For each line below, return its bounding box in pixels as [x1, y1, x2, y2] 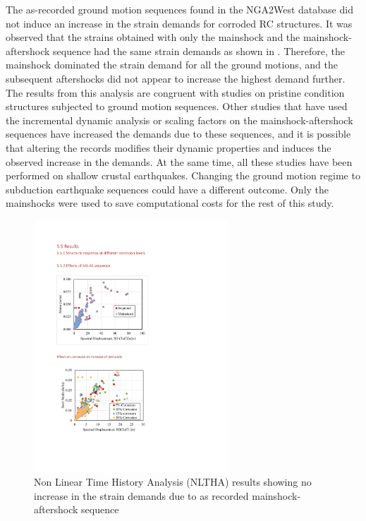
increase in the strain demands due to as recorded [34, 488, 249, 503]
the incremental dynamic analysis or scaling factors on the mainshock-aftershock [6, 112, 353, 127]
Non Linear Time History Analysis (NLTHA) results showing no [34, 474, 312, 489]
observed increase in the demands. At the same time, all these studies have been [6, 154, 353, 169]
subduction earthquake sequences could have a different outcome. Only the [6, 181, 329, 196]
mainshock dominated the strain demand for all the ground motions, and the [6, 57, 338, 72]
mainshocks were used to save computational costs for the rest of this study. [6, 196, 334, 210]
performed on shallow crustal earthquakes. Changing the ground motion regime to [6, 168, 360, 183]
